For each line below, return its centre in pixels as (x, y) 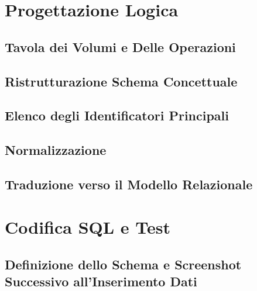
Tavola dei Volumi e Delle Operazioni (120, 46)
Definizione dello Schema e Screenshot (123, 264)
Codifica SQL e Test (88, 227)
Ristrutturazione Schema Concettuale (121, 81)
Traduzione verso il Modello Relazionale (129, 184)
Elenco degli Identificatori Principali (117, 115)
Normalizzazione (56, 150)
